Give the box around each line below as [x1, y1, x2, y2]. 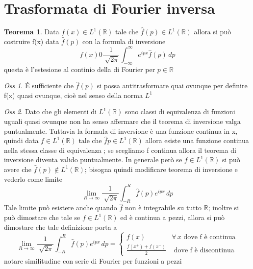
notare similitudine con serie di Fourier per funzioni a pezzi [4, 255, 182, 266]
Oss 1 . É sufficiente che [4, 80, 74, 91]
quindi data [4, 135, 39, 146]
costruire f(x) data [4, 36, 59, 46]
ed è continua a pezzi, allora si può [120, 212, 225, 222]
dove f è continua [183, 233, 236, 241]
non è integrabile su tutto [125, 202, 202, 213]
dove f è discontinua [174, 246, 234, 254]
